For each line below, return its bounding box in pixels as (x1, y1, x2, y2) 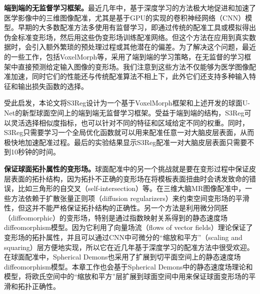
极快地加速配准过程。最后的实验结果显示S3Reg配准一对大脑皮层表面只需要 (4, 136, 247, 147)
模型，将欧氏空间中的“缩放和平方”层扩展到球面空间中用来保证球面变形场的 (4, 271, 249, 281)
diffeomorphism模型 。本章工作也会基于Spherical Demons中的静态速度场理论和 (4, 261, 253, 271)
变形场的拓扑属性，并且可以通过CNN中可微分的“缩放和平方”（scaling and (4, 232, 242, 242)
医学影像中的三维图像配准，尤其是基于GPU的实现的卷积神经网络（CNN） (4, 12, 245, 22)
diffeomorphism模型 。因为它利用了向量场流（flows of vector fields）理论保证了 (4, 222, 253, 232)
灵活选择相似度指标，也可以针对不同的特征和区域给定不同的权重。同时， (10, 117, 249, 127)
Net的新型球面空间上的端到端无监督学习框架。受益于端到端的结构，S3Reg (4, 107, 244, 117)
